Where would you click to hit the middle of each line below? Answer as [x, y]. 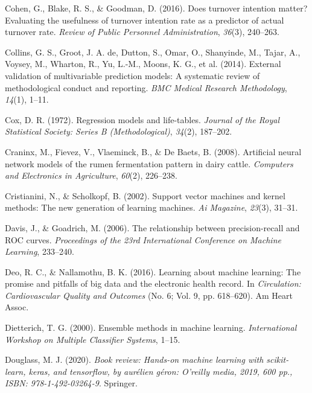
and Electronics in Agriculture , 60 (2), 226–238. [91, 175]
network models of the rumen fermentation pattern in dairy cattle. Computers [149, 163]
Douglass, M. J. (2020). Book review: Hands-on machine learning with [134, 359]
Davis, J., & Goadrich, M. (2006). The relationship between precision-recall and [152, 227]
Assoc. [17, 307]
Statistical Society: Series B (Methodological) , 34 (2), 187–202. [119, 131]
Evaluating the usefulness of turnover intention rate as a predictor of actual [145, 20]
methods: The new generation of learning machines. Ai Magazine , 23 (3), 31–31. [151, 207]
